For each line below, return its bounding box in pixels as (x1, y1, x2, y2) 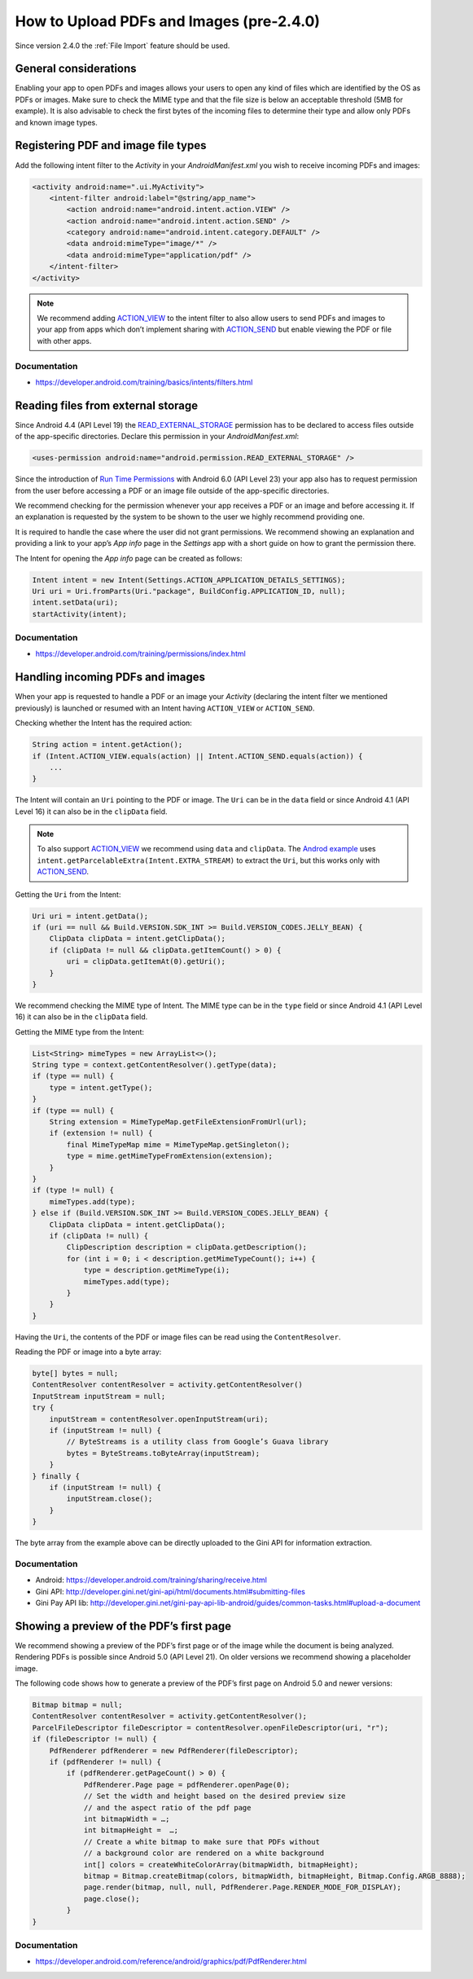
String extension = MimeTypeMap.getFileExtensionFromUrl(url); (49, 1117, 308, 1127)
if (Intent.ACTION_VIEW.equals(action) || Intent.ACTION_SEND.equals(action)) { (32, 751, 363, 761)
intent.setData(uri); (32, 598, 119, 607)
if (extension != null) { (49, 1128, 153, 1138)
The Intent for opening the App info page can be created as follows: (15, 553, 243, 563)
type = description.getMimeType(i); (83, 1265, 230, 1275)
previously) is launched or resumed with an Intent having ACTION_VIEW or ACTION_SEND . (15, 703, 315, 713)
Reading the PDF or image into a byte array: (15, 1347, 162, 1357)
